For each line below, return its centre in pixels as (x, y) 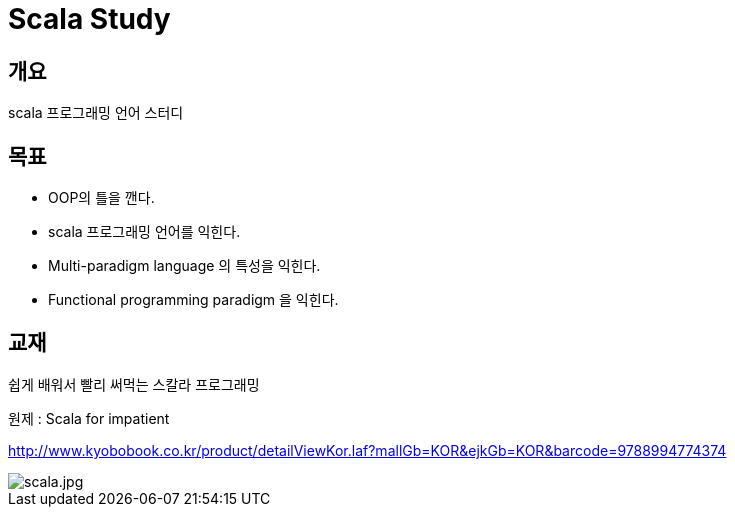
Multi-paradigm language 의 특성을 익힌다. (184, 266)
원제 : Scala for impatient (89, 418)
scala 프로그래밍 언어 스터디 (96, 113)
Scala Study (89, 19)
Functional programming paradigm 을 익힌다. (193, 300)
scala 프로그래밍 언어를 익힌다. (144, 232)
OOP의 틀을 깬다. (101, 198)
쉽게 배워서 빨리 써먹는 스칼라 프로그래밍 (134, 384)
